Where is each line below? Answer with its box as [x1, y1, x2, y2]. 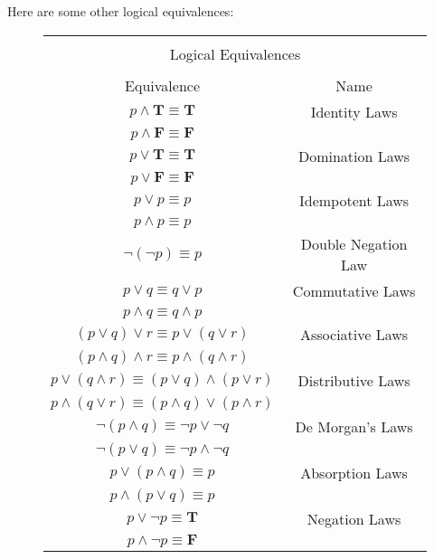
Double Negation [300, 232, 408, 254]
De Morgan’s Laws [295, 415, 413, 437]
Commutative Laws [292, 279, 416, 301]
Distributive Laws [297, 369, 410, 391]
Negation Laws [307, 507, 401, 529]
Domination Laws [297, 145, 410, 166]
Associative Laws [300, 323, 409, 345]
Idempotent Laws [298, 189, 410, 211]
